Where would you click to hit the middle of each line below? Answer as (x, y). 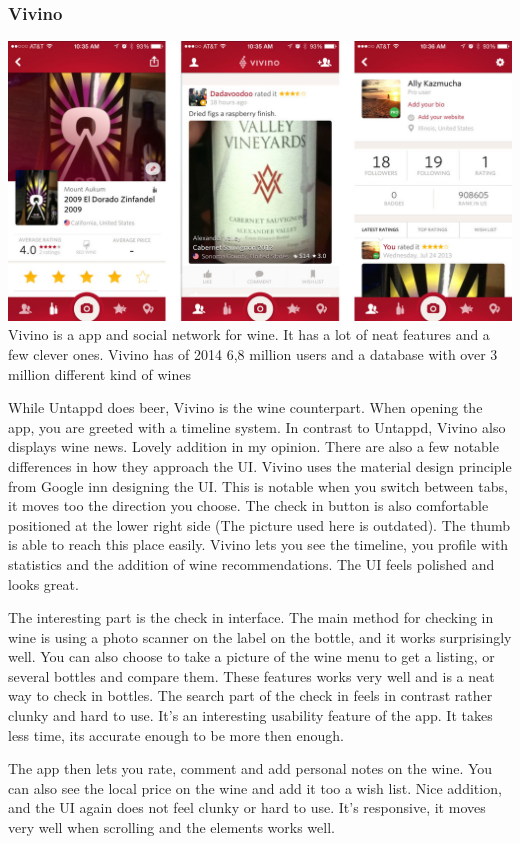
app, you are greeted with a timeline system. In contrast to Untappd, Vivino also (257, 426)
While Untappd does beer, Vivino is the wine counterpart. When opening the (245, 407)
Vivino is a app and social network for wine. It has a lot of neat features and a (249, 334)
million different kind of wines (99, 373)
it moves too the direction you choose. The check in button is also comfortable (248, 505)
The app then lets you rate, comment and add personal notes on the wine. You (250, 768)
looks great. (43, 583)
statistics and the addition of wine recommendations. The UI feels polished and (251, 563)
